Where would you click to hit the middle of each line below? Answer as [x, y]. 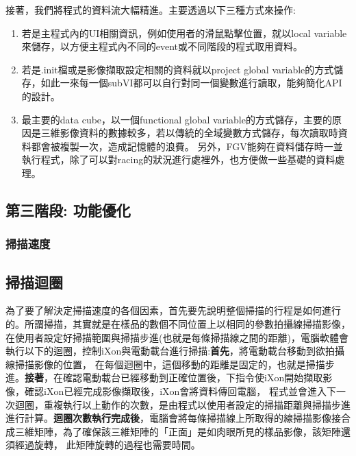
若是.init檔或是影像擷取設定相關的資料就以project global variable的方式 [178, 69]
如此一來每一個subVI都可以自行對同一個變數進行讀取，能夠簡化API [191, 83]
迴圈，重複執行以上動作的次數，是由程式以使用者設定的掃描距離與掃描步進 [182, 404]
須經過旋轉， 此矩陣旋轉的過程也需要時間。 [103, 445]
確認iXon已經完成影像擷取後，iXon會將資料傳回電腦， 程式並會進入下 [180, 391]
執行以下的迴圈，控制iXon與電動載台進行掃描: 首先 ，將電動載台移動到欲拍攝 [175, 351]
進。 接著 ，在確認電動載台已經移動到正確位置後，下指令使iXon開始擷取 [164, 377]
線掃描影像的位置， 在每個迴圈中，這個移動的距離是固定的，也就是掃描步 [170, 364]
